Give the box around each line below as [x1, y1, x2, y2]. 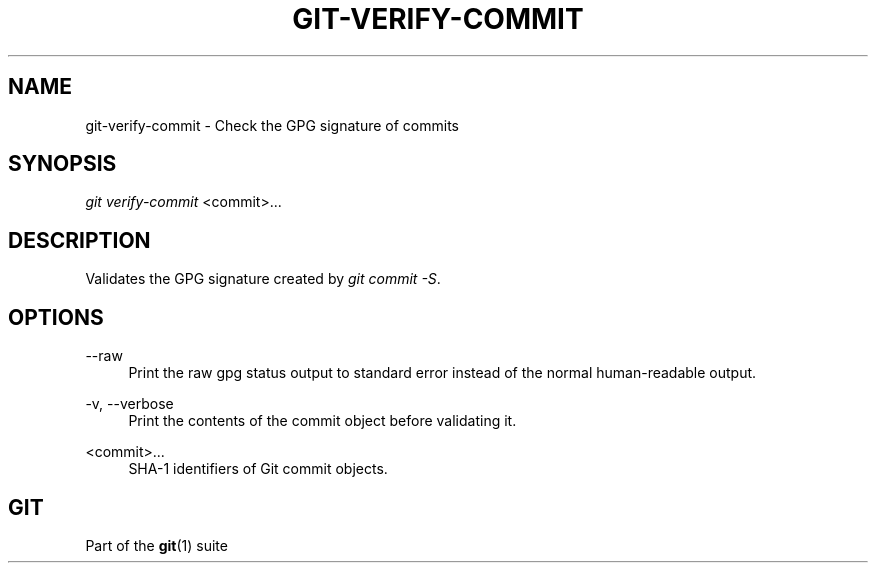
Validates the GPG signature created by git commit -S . [85, 270, 441, 288]
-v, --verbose [85, 395, 174, 413]
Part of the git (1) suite [85, 536, 228, 554]
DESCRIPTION [8, 227, 151, 253]
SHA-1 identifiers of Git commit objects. [128, 460, 388, 478]
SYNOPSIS [8, 151, 117, 177]
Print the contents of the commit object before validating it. [128, 412, 517, 430]
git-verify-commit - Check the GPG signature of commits [85, 116, 459, 134]
